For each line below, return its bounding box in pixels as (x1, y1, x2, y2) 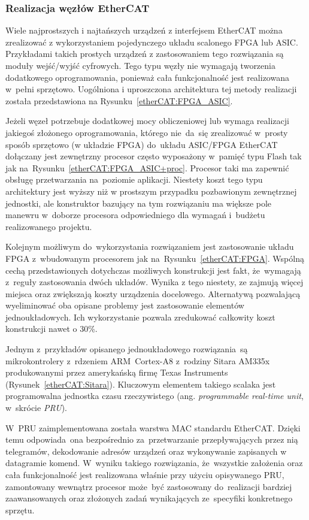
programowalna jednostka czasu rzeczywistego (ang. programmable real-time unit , (5, 389, 304, 402)
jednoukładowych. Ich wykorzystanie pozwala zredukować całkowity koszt (5, 310, 275, 323)
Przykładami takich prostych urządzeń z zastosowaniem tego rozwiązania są (5, 47, 284, 60)
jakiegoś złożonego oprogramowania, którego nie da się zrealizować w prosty (5, 126, 288, 138)
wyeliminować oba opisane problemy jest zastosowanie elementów (5, 299, 244, 312)
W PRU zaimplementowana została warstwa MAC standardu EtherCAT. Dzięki (5, 421, 301, 434)
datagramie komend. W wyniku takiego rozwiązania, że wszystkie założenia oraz (5, 456, 303, 469)
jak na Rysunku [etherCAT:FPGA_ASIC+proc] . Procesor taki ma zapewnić (5, 161, 289, 174)
